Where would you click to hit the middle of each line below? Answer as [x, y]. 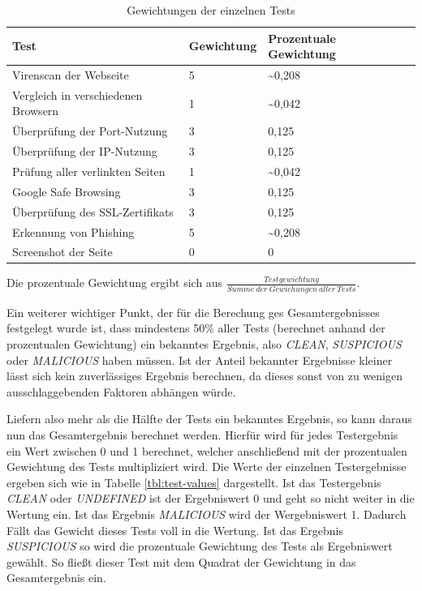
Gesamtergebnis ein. [56, 578]
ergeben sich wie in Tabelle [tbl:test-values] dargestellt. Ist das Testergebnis [194, 482]
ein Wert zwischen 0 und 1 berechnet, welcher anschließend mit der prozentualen [207, 450]
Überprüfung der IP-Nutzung [85, 151]
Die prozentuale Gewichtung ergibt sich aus [115, 283]
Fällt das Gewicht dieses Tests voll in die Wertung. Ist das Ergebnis [175, 530]
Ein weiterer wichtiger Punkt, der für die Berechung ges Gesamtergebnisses [193, 312]
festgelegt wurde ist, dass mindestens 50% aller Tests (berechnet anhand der [196, 328]
